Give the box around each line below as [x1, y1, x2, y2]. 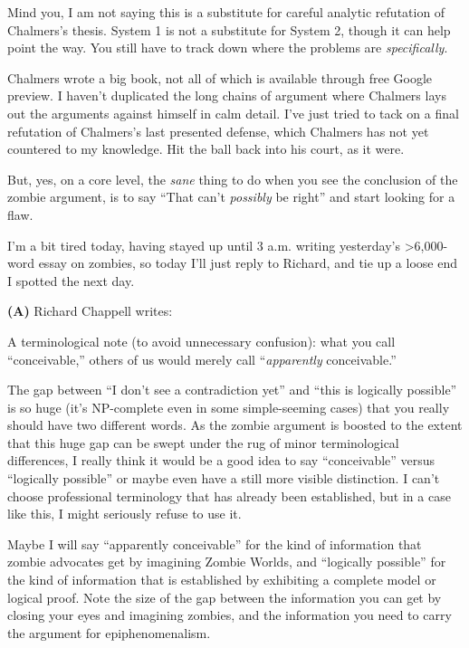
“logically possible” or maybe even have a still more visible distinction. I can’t [7, 469, 440, 488]
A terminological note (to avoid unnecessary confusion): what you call [7, 331, 396, 350]
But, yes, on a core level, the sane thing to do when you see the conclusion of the [7, 169, 458, 188]
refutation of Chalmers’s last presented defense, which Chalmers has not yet [7, 121, 429, 140]
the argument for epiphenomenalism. [7, 623, 211, 642]
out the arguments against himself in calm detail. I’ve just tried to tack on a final [7, 103, 459, 122]
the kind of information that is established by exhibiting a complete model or [7, 570, 436, 589]
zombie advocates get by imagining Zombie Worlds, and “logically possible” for [7, 552, 446, 571]
